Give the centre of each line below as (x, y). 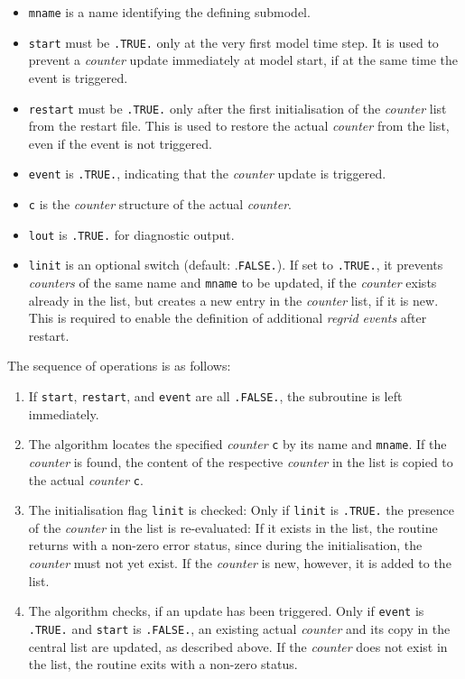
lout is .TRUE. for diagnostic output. (131, 234)
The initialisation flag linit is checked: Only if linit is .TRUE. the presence (241, 510)
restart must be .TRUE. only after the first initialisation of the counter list (237, 108)
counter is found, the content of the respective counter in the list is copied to (241, 461)
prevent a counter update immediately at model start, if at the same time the (243, 60)
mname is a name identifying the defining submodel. (169, 12)
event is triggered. (78, 77)
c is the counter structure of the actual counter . (160, 204)
